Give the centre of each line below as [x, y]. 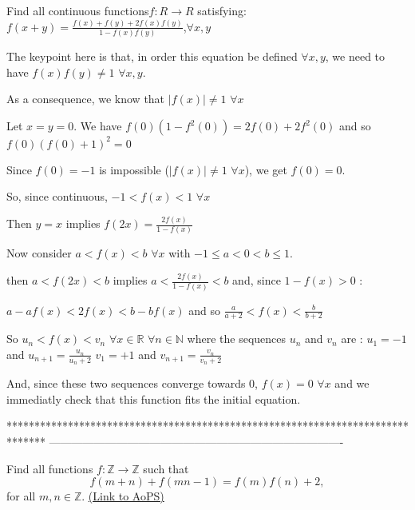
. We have [98, 126]
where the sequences [237, 339]
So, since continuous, [57, 196]
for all [21, 496]
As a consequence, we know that [86, 99]
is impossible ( [134, 169]
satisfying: [222, 10]
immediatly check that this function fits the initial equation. [154, 398]
